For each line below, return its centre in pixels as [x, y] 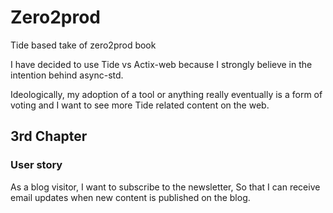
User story [36, 165]
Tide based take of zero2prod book [83, 45]
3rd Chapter [49, 136]
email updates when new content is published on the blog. [130, 197]
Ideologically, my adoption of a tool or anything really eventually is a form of [166, 94]
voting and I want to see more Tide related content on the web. [140, 105]
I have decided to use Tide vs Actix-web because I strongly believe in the [161, 64]
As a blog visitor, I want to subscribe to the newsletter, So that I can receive [165, 187]
